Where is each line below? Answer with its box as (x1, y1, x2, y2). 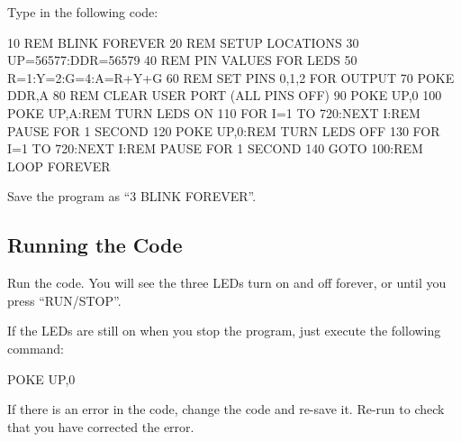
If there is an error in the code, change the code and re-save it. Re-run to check (7, 400, 445, 419)
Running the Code (7, 231, 183, 259)
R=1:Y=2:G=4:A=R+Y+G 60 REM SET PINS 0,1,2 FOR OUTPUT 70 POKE (7, 68, 455, 87)
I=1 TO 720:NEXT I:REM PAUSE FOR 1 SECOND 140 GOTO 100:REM (7, 139, 423, 158)
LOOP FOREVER (7, 156, 111, 175)
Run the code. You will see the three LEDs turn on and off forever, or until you (7, 273, 447, 292)
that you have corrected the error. (7, 417, 194, 436)
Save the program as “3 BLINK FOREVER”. (7, 187, 257, 206)
